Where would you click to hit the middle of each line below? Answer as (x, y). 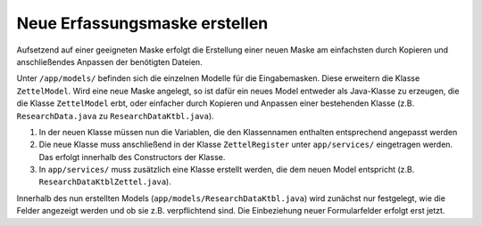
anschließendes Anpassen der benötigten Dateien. (109, 61)
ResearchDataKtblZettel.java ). (105, 182)
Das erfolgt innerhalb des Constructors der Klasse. (132, 157)
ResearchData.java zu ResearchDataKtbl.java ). (115, 116)
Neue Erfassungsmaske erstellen (142, 23)
